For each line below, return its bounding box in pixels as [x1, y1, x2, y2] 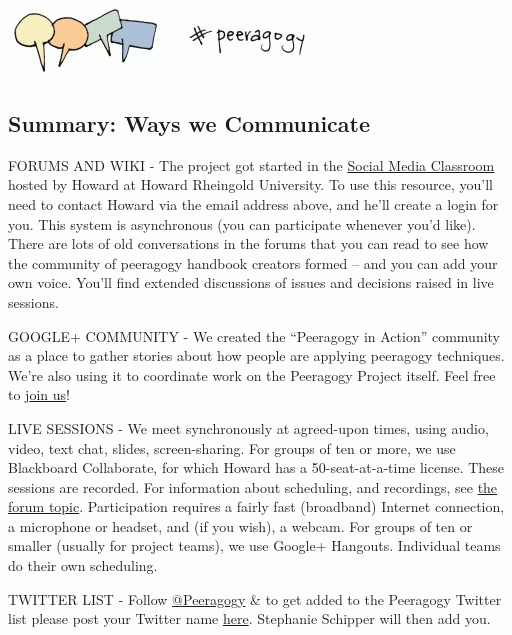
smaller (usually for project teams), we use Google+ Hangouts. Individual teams [8, 535, 501, 556]
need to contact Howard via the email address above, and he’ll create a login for [8, 193, 499, 214]
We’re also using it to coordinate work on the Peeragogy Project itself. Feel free [8, 364, 496, 385]
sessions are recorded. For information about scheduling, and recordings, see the [8, 476, 498, 497]
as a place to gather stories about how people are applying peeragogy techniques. [8, 345, 505, 366]
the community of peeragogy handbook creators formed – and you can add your [8, 252, 498, 273]
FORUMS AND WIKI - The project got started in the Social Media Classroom [8, 154, 495, 175]
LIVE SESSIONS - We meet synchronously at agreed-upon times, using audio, [8, 417, 489, 438]
